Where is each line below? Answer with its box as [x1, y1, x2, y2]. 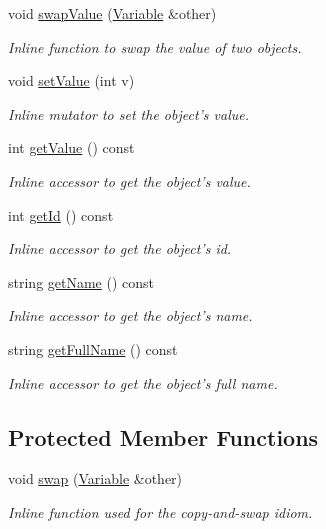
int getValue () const [8, 137, 135, 158]
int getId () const [8, 204, 114, 225]
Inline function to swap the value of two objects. [8, 36, 302, 57]
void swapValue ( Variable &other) [8, 3, 217, 23]
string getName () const [8, 271, 155, 292]
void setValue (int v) [8, 70, 135, 91]
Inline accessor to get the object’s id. [8, 238, 232, 259]
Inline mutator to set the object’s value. [8, 103, 250, 124]
